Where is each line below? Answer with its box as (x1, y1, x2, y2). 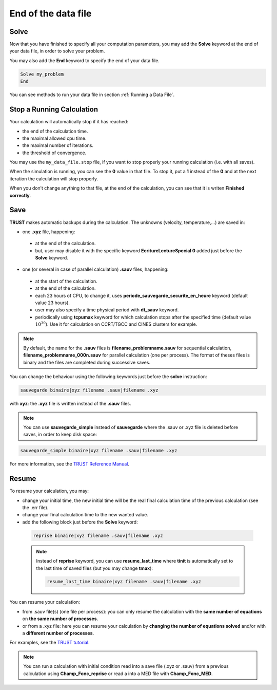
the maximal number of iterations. (22, 142, 94, 148)
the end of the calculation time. (22, 128, 88, 134)
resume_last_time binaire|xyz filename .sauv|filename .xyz (47, 579, 202, 585)
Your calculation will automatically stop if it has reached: (9, 119, 128, 125)
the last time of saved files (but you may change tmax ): (36, 565, 153, 571)
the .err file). (22, 504, 49, 511)
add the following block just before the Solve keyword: (22, 519, 138, 525)
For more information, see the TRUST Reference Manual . (9, 461, 129, 467)
